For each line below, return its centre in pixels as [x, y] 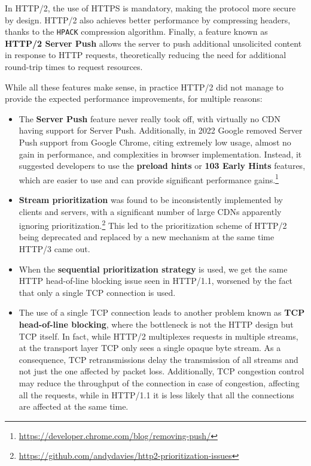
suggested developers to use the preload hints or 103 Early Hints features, [162, 166]
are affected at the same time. [74, 406]
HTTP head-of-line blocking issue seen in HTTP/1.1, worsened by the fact [156, 281]
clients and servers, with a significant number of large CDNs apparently [150, 211]
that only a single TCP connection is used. [97, 292]
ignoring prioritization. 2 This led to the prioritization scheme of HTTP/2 [153, 224]
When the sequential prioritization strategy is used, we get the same [153, 269]
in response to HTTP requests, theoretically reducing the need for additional [146, 55]
